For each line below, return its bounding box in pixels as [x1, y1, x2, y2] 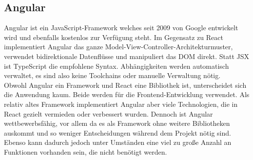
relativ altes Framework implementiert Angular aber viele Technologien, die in [4, 99, 238, 109]
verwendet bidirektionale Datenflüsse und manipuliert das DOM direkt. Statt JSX [4, 51, 250, 61]
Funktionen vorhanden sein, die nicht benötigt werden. [4, 146, 167, 157]
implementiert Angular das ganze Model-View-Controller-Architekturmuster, [4, 41, 233, 52]
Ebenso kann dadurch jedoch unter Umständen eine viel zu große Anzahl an [4, 137, 232, 147]
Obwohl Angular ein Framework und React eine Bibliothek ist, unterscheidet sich [4, 80, 247, 90]
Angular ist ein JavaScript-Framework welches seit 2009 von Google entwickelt [4, 22, 238, 33]
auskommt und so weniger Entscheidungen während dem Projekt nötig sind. [4, 127, 231, 138]
